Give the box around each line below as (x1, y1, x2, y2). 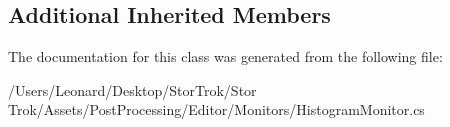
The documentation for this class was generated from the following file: (8, 46, 443, 67)
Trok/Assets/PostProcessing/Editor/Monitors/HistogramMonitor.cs (8, 99, 425, 120)
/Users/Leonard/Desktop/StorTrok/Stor (8, 79, 257, 100)
